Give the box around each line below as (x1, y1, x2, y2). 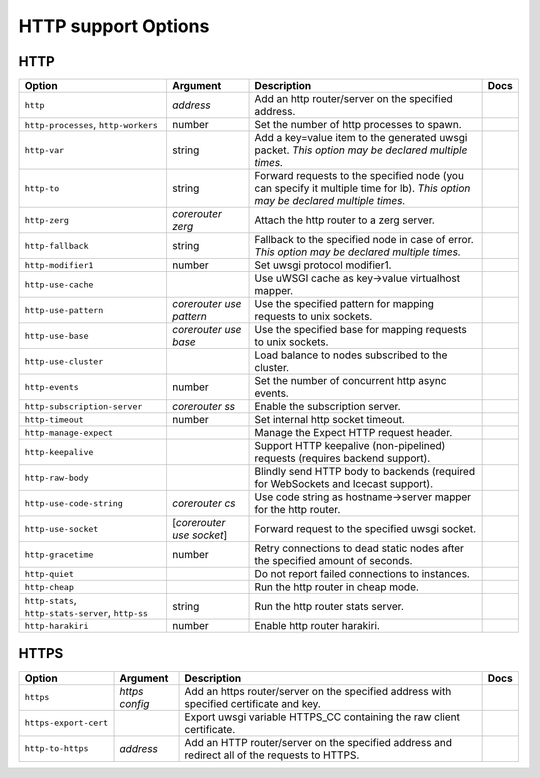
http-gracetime (24, 549, 94, 560)
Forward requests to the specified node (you (254, 169, 465, 183)
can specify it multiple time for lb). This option (254, 181, 471, 195)
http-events (24, 381, 79, 392)
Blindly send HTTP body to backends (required (254, 465, 475, 479)
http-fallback (24, 240, 89, 251)
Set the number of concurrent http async (254, 374, 447, 388)
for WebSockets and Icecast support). (254, 477, 434, 491)
